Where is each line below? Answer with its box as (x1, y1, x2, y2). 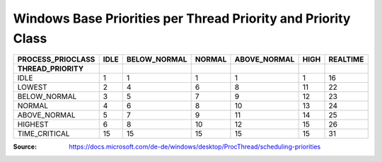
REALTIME (328, 54, 364, 64)
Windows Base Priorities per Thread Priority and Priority (13, 11, 351, 26)
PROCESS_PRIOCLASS (17, 54, 95, 64)
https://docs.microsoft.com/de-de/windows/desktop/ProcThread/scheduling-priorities (69, 142, 321, 151)
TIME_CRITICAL (17, 129, 70, 139)
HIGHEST (17, 120, 49, 129)
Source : (13, 142, 37, 151)
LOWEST (17, 82, 47, 92)
